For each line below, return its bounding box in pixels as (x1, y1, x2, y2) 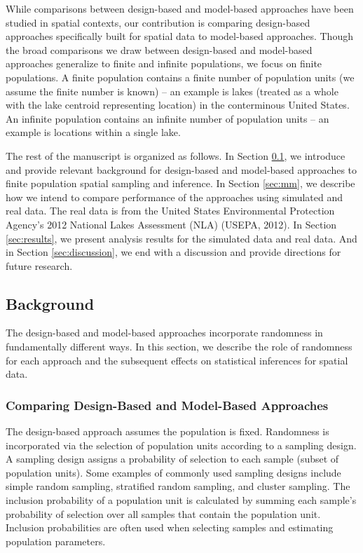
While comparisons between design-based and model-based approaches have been (6, 1, 354, 15)
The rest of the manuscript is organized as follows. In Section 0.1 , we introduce (6, 148, 345, 163)
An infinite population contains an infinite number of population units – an (6, 111, 329, 125)
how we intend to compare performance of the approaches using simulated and (6, 189, 343, 204)
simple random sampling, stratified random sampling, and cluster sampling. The (6, 479, 350, 493)
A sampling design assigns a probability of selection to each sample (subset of (6, 451, 339, 466)
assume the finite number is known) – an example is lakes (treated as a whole (6, 83, 338, 98)
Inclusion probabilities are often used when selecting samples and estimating (6, 520, 334, 535)
